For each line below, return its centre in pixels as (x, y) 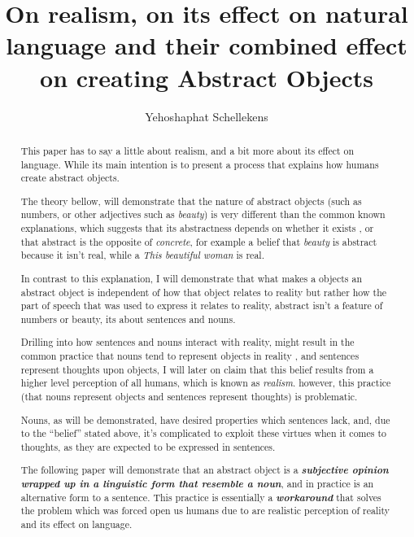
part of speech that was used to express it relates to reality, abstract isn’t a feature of (202, 306)
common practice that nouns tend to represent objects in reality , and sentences (190, 356)
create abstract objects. (70, 178)
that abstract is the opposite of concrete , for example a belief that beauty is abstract (199, 241)
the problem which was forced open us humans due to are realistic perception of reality (205, 511)
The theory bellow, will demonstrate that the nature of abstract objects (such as (191, 201)
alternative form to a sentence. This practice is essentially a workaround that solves (201, 497)
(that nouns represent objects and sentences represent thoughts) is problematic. (189, 397)
